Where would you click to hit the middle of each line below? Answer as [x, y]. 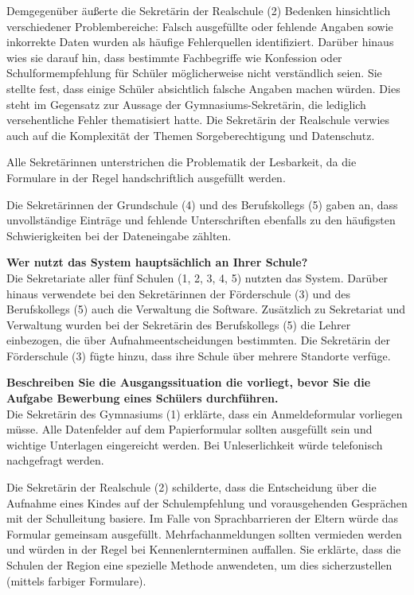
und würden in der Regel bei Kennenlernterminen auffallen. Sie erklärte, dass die [204, 549]
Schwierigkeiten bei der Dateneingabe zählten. [119, 235]
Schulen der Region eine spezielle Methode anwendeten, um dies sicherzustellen [199, 565]
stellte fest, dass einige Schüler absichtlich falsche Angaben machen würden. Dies [203, 88]
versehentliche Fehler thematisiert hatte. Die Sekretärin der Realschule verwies [198, 120]
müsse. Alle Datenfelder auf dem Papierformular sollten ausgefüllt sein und [189, 429]
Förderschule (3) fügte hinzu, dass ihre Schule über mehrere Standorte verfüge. [199, 355]
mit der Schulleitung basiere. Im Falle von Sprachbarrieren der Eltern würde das [203, 518]
